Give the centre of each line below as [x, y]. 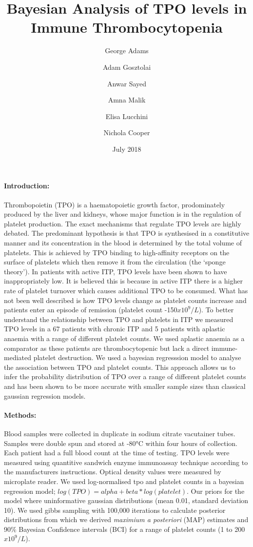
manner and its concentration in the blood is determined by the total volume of [123, 243]
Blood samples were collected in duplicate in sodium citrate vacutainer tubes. [120, 433]
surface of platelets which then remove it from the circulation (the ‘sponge [115, 262]
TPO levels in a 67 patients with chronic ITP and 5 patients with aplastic [115, 329]
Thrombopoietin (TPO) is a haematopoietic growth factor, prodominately [115, 204]
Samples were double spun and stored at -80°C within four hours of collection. [121, 443]
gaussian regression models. [45, 395]
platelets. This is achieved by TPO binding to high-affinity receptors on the [117, 252]
